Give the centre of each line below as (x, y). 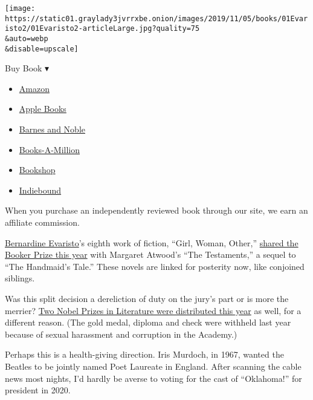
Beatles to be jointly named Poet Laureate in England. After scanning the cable (153, 366)
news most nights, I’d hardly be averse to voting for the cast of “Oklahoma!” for (153, 378)
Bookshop (37, 170)
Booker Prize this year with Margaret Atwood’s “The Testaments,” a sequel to (150, 254)
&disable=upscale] (42, 49)
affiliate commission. (42, 222)
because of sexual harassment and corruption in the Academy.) (121, 334)
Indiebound (40, 190)
